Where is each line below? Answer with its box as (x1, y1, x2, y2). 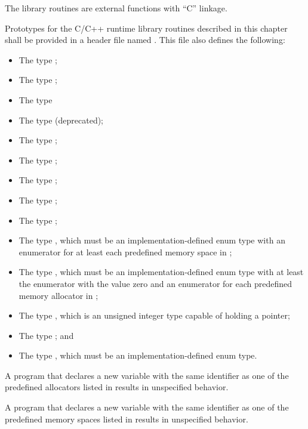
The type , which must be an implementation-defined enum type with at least (19, 266, 304, 278)
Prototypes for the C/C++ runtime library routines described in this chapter (5, 21, 288, 34)
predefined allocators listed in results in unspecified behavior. (5, 381, 229, 393)
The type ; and (19, 329, 74, 341)
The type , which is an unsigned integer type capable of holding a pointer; (19, 309, 290, 322)
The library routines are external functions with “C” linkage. (5, 2, 227, 14)
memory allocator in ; (19, 289, 98, 301)
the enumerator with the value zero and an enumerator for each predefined (19, 277, 292, 289)
